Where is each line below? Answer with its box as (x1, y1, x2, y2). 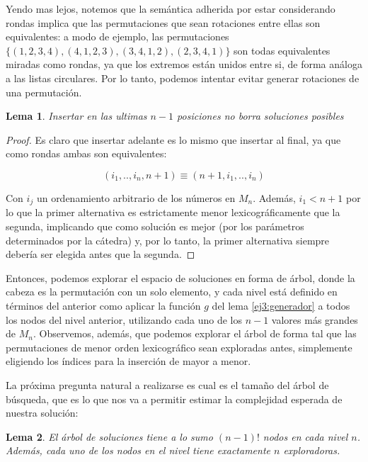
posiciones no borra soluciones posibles (177, 108, 344, 123)
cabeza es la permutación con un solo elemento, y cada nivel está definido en (6, 284, 338, 299)
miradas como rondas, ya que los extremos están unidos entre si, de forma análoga (6, 57, 362, 72)
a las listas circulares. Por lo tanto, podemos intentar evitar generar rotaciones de (6, 70, 360, 85)
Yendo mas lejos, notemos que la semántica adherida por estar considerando (6, 1, 335, 16)
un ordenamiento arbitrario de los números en (36, 190, 236, 205)
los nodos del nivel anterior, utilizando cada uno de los (6, 312, 242, 327)
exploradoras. (283, 443, 340, 458)
